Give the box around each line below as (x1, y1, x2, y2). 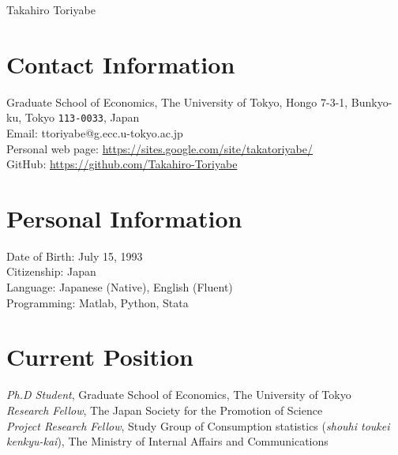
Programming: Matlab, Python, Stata (6, 294, 189, 310)
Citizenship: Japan (6, 263, 96, 280)
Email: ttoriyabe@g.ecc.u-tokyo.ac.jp (6, 124, 183, 141)
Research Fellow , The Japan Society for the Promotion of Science (6, 401, 323, 418)
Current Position (6, 340, 193, 373)
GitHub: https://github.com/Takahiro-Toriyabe (6, 156, 238, 172)
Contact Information (6, 47, 235, 80)
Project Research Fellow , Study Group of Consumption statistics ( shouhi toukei (6, 417, 390, 434)
